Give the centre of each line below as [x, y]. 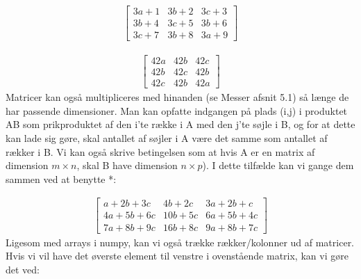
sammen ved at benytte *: [61, 178]
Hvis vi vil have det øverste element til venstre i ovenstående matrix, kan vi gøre [177, 256]
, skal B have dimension [127, 165]
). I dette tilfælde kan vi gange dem [278, 165]
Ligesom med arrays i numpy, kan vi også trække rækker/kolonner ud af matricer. [180, 242]
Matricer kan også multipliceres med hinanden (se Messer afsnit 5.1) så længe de [177, 97]
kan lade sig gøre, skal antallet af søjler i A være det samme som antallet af [167, 138]
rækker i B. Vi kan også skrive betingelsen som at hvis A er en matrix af [160, 151]
